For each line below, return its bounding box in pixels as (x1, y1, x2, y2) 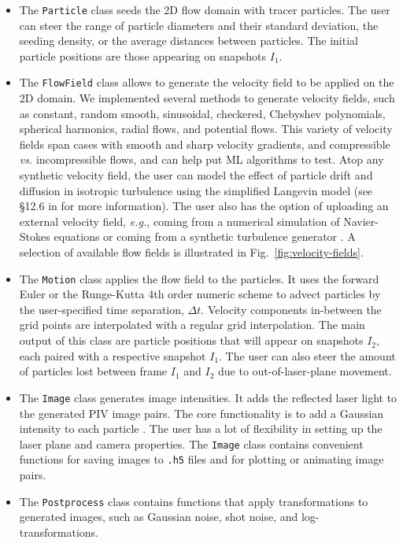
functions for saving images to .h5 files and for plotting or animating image (19, 451, 384, 467)
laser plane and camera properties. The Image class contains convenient (19, 435, 364, 452)
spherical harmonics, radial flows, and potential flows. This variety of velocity (19, 120, 393, 137)
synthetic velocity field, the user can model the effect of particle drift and (19, 167, 373, 183)
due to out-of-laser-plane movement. (218, 363, 392, 379)
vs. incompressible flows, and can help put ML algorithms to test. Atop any (19, 151, 384, 168)
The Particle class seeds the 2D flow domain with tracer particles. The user (19, 2, 390, 17)
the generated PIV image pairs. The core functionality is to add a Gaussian (19, 404, 384, 421)
